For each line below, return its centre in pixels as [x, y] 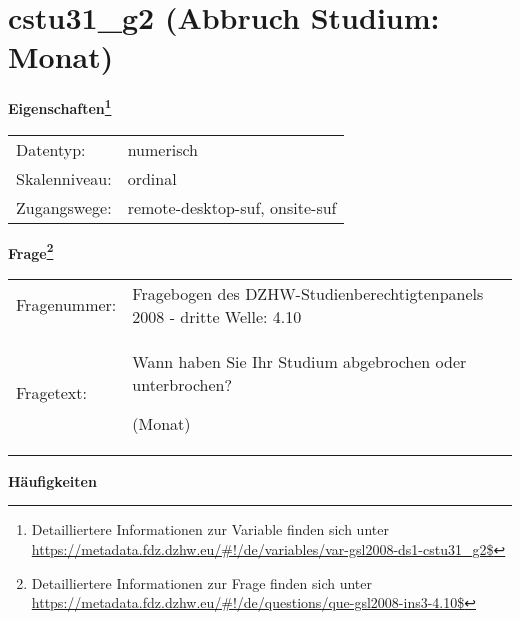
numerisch [162, 149]
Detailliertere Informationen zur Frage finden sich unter [202, 582]
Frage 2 [31, 251]
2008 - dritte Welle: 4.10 [217, 316]
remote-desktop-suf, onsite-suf [232, 207]
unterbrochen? [182, 384]
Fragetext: [51, 392]
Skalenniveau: [64, 178]
